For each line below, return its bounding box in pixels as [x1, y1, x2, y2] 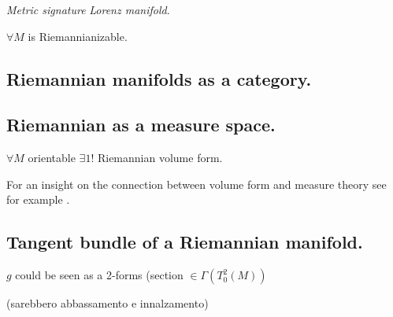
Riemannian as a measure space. [6, 112, 276, 137]
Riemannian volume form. [97, 149, 223, 166]
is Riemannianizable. [28, 28, 128, 44]
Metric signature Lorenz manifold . [6, 2, 170, 17]
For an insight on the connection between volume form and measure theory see [6, 175, 387, 192]
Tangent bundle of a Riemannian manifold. [6, 230, 363, 254]
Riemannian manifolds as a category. [6, 66, 312, 90]
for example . [6, 191, 70, 208]
